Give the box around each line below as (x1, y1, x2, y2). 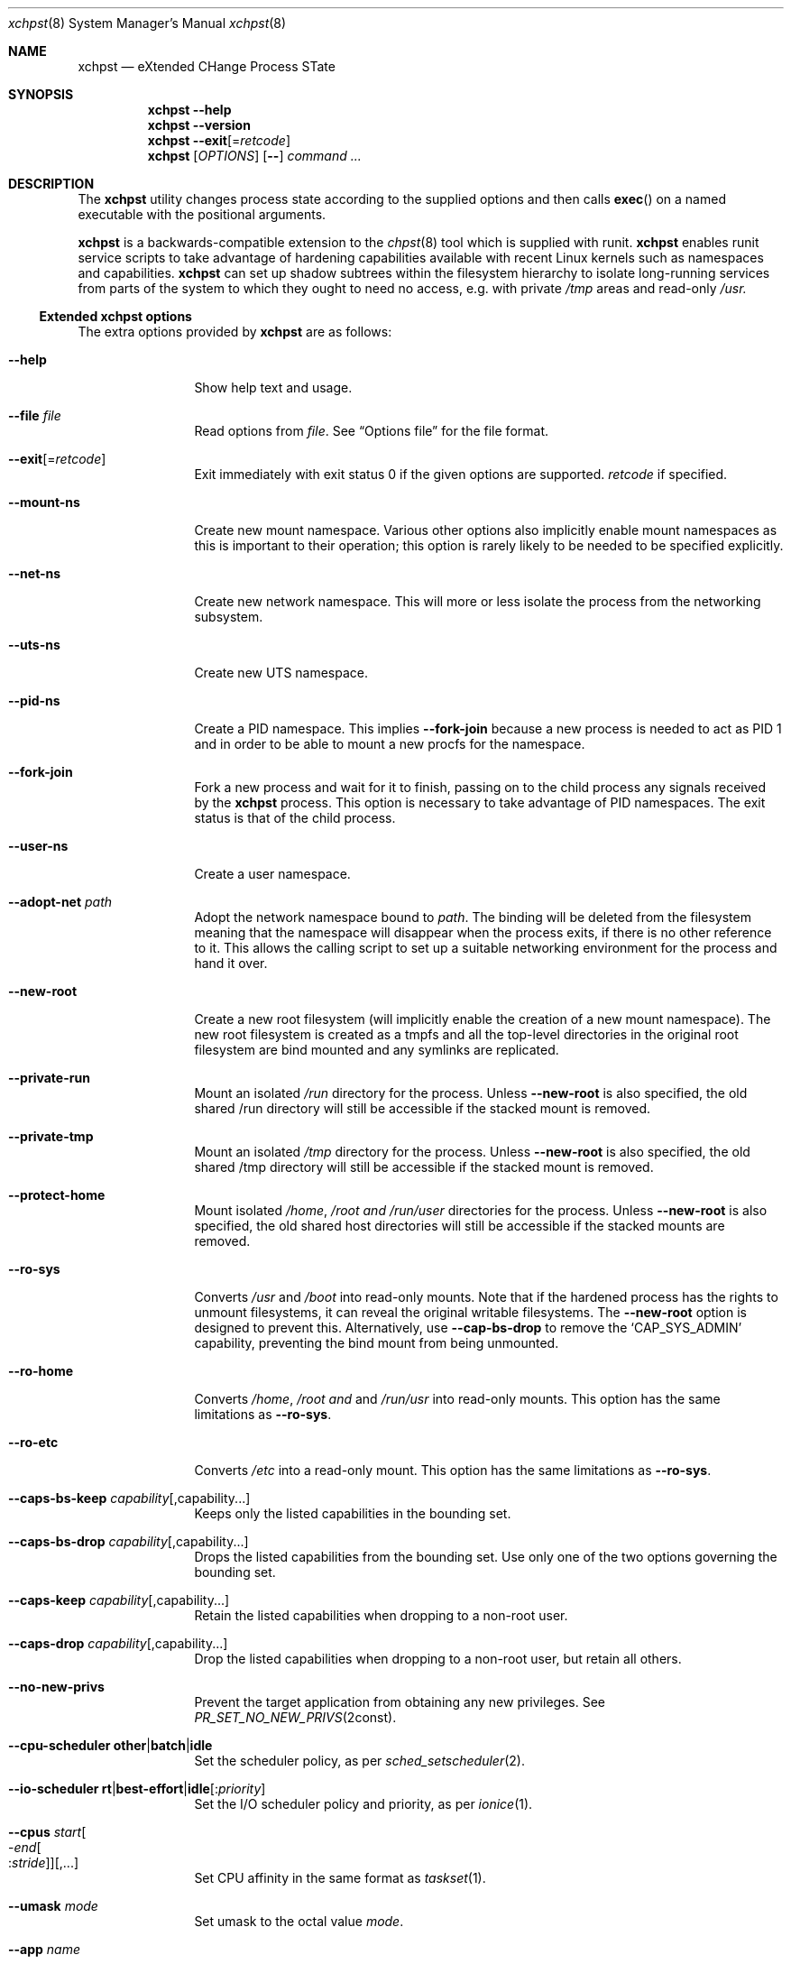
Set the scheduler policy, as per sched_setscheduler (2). (194, 1753, 525, 1768)
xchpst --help (147, 102, 232, 117)
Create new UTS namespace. (194, 665, 369, 680)
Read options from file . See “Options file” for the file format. (194, 423, 548, 438)
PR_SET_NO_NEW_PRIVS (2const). (194, 1710, 397, 1725)
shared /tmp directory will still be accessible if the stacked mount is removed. (194, 1159, 654, 1175)
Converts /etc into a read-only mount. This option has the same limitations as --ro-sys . (194, 1462, 712, 1478)
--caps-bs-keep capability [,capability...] (8, 1490, 251, 1506)
